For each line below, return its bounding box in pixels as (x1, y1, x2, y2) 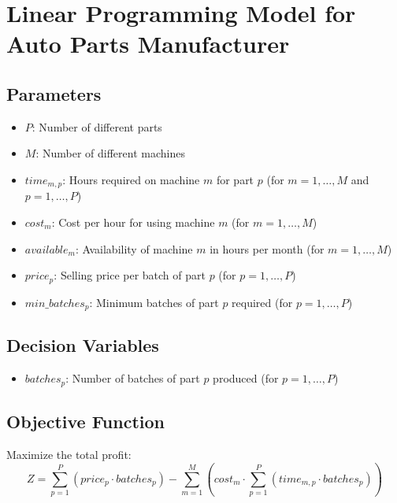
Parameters (6, 81, 102, 105)
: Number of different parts (32, 118, 162, 135)
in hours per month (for (210, 240, 325, 257)
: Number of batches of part (65, 370, 200, 386)
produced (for (213, 370, 279, 386)
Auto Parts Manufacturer (6, 28, 290, 60)
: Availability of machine (75, 240, 193, 257)
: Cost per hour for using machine (51, 214, 215, 230)
